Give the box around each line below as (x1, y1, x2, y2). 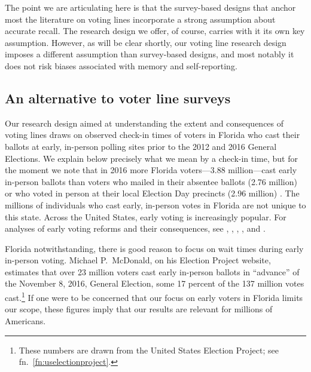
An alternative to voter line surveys (5, 88, 231, 107)
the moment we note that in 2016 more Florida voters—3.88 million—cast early (5, 164, 297, 176)
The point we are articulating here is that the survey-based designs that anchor (5, 1, 296, 13)
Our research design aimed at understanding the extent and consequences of (5, 116, 284, 129)
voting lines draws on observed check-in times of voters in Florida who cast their (5, 128, 300, 141)
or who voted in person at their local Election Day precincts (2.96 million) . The (5, 187, 300, 199)
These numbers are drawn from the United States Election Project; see (19, 343, 279, 356)
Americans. (5, 314, 46, 327)
